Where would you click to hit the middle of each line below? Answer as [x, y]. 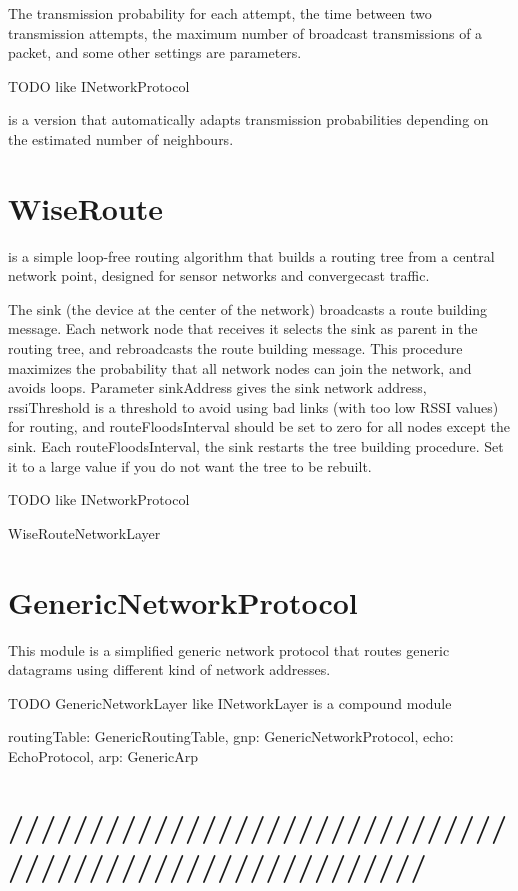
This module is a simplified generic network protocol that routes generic [229, 649]
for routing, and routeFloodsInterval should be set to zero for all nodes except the [259, 426]
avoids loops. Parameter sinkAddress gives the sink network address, [217, 387]
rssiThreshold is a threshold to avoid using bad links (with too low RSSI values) [253, 406]
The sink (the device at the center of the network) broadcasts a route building [248, 308]
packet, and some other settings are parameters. [155, 52]
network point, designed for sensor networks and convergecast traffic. [219, 275]
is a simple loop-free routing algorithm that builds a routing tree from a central [251, 255]
